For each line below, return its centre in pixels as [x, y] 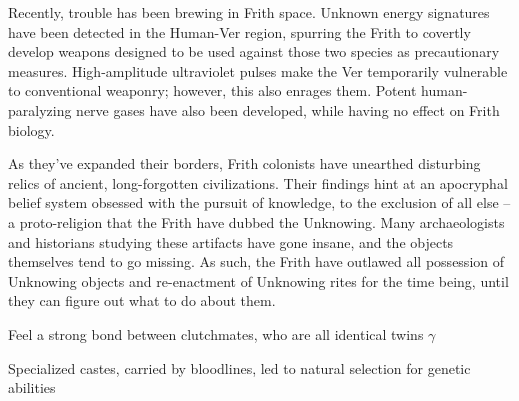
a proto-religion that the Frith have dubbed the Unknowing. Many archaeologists [256, 221]
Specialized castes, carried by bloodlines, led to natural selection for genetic [239, 367]
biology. [31, 129]
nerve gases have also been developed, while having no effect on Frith [288, 109]
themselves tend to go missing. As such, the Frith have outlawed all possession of [256, 261]
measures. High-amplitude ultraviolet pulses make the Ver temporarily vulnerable [258, 70]
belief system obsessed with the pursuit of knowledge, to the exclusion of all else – [259, 202]
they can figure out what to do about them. [142, 300]
